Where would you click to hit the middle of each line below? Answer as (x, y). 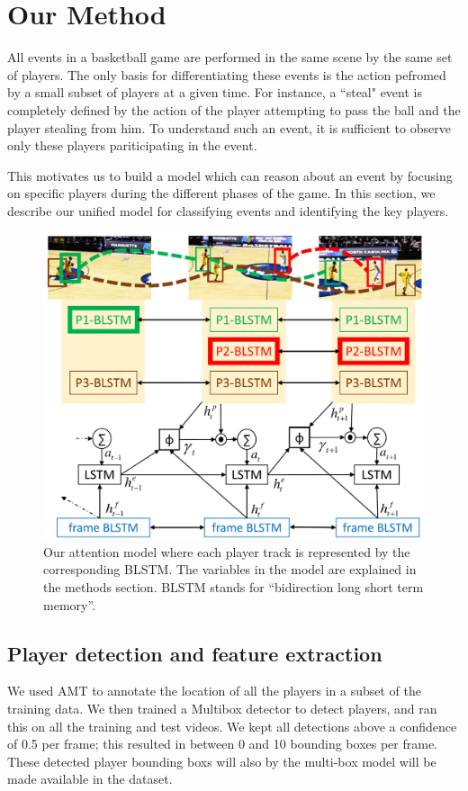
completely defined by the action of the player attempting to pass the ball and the (234, 109)
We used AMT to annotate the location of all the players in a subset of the (214, 691)
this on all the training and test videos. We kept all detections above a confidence (232, 726)
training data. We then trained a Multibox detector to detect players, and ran (222, 708)
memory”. (69, 604)
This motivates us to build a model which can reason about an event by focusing (230, 175)
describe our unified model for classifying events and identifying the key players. (228, 210)
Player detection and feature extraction (195, 653)
